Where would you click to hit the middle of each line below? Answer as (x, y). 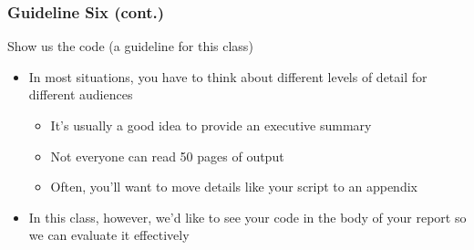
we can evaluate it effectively (109, 235)
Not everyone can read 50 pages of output (167, 156)
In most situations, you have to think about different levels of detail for (228, 76)
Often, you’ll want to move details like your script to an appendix (234, 187)
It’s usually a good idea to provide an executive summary (211, 125)
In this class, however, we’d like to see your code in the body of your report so (247, 217)
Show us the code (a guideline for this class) (130, 46)
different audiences (81, 94)
